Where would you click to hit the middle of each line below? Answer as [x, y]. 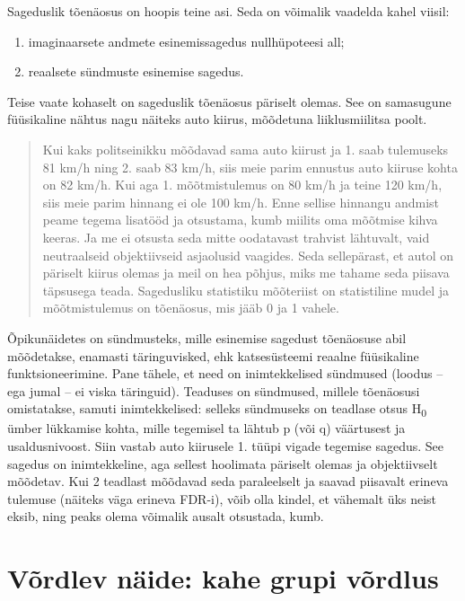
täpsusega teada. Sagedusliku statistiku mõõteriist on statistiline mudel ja [246, 290]
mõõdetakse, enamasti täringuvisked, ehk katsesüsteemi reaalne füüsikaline [213, 355]
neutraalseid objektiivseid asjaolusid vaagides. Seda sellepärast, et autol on [248, 255]
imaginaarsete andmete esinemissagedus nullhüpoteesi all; [186, 41]
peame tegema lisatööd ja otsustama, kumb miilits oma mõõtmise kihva [240, 220]
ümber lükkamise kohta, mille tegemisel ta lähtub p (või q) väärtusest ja [206, 428]
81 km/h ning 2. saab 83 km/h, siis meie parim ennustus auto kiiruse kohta [250, 167]
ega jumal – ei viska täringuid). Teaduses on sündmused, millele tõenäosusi [214, 390]
